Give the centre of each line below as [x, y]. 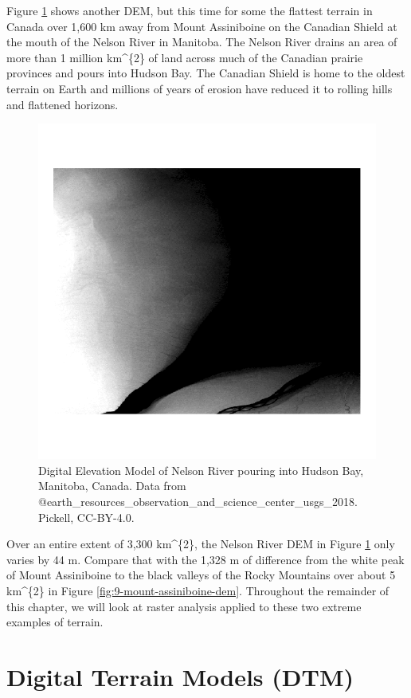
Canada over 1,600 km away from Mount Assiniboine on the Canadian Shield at [202, 26]
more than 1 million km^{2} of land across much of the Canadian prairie [185, 57]
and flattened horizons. [63, 104]
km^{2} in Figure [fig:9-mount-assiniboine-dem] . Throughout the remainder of [198, 590]
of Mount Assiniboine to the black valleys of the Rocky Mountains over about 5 [201, 575]
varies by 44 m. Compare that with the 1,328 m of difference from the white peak [205, 559]
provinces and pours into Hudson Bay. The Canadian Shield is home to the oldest [206, 73]
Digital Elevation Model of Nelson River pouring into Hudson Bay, [201, 470]
